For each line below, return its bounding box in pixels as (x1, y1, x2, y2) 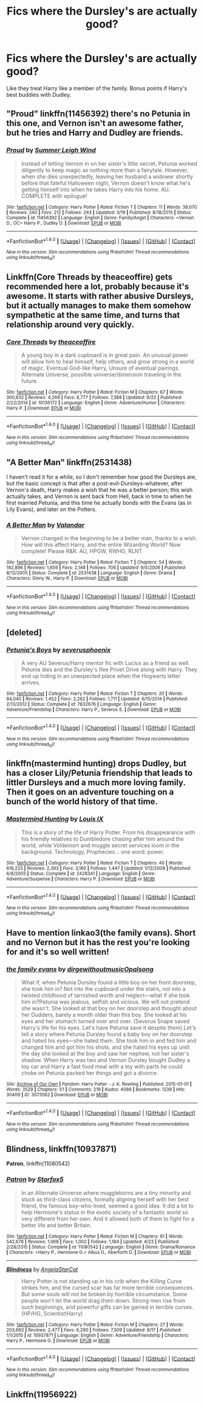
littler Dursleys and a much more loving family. (6, 778, 186, 788)
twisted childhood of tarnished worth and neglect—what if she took (21, 991, 190, 999)
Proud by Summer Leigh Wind (6, 146, 96, 155)
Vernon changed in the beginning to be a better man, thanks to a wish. (21, 535, 197, 542)
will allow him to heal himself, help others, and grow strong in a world (21, 358, 194, 365)
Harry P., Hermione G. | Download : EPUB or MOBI (6, 1337, 110, 1343)
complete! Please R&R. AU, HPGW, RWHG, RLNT (21, 548, 143, 555)
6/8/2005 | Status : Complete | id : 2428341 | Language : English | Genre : (6, 870, 156, 876)
